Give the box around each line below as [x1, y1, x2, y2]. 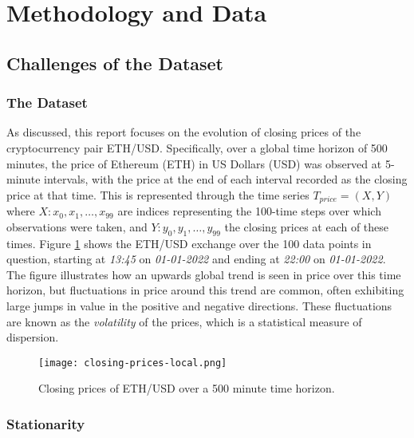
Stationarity [6, 413, 85, 433]
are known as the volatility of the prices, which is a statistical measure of [6, 313, 362, 329]
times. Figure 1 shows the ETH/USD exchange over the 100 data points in [6, 235, 372, 251]
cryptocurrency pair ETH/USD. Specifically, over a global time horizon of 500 [6, 139, 388, 156]
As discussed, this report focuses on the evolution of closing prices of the [6, 124, 361, 140]
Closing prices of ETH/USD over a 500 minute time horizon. [38, 380, 335, 397]
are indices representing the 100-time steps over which [117, 203, 381, 219]
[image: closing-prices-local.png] [38, 357, 227, 369]
